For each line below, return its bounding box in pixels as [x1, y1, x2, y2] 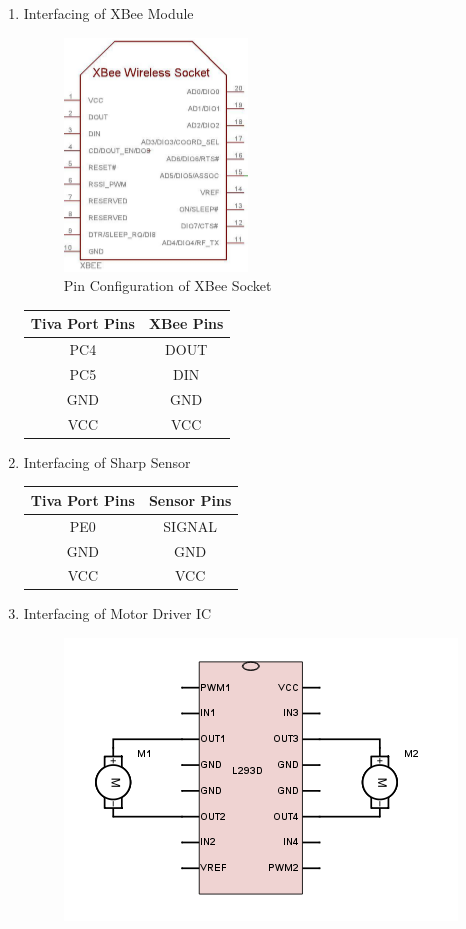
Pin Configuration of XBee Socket [63, 275, 272, 296]
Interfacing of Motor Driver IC [23, 603, 212, 624]
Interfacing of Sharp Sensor [23, 451, 191, 472]
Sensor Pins [148, 489, 232, 510]
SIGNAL [163, 515, 217, 536]
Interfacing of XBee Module [23, 3, 194, 23]
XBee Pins [148, 313, 224, 334]
